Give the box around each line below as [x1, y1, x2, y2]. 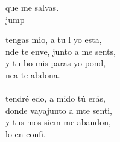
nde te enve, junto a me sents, [5, 45, 116, 57]
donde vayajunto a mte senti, [5, 103, 113, 116]
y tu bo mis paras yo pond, [5, 57, 106, 69]
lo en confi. [5, 127, 46, 140]
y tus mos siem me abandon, [5, 116, 111, 128]
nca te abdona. [5, 68, 60, 81]
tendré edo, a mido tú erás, [5, 92, 106, 105]
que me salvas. [5, 1, 59, 13]
